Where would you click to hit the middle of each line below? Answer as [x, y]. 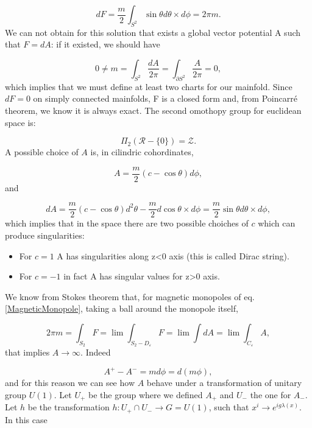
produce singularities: [45, 235]
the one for [271, 394]
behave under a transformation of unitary [224, 383]
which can [277, 223]
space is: [20, 122]
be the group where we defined [146, 394]
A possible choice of [42, 152]
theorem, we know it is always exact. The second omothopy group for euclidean [153, 110]
